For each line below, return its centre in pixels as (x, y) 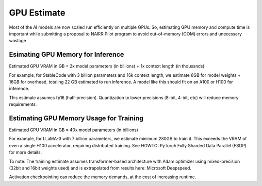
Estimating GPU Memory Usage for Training (76, 118)
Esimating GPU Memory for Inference (66, 55)
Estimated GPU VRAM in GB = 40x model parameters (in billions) (74, 130)
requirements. (23, 104)
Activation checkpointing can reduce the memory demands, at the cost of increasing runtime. (102, 177)
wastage (17, 41)
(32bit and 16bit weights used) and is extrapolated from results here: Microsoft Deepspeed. (100, 168)
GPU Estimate (37, 13)
